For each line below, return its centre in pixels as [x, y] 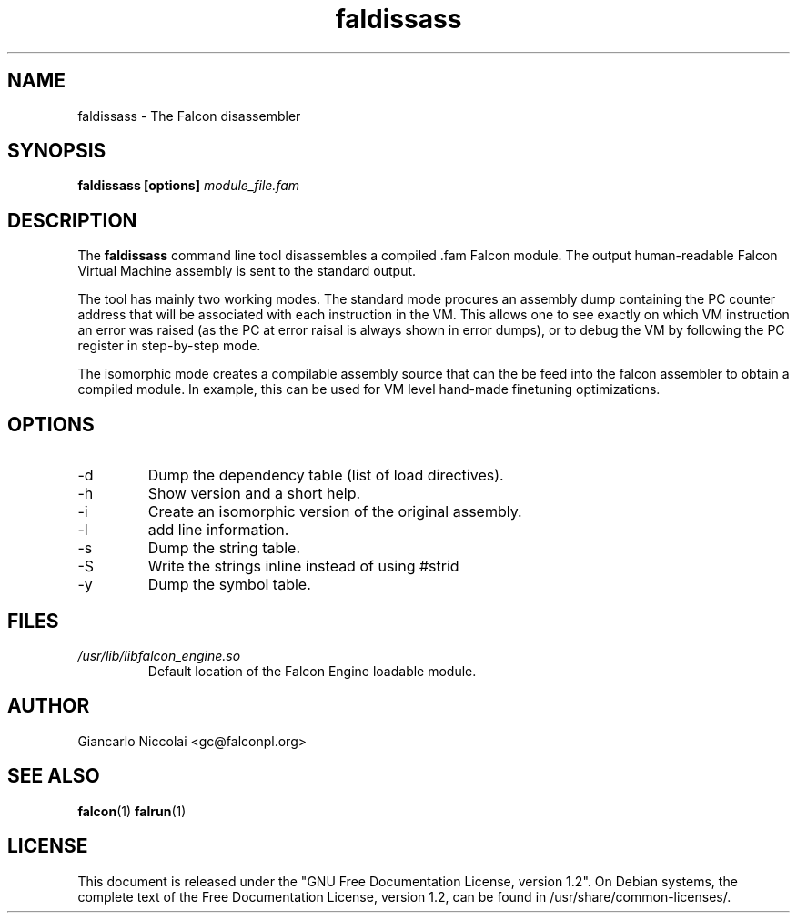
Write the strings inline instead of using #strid [303, 566]
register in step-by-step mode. [169, 346]
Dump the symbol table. [229, 585]
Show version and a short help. [254, 494]
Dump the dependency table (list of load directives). [326, 475]
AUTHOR [49, 706]
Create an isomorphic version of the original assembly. [335, 512]
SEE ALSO [54, 776]
